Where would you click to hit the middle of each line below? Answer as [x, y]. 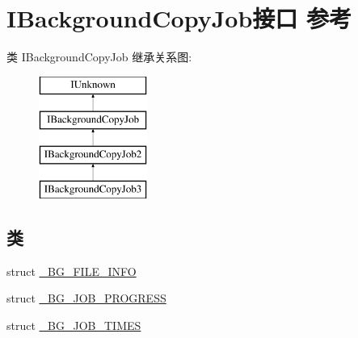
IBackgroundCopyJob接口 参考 [179, 18]
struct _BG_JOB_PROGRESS [86, 298]
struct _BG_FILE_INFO [72, 271]
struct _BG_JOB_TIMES [74, 325]
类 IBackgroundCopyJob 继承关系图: [99, 57]
